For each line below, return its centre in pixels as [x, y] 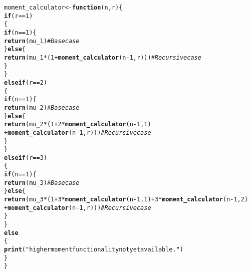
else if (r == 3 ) [26, 158]
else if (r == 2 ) [26, 82]
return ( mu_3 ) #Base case [42, 183]
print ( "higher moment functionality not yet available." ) [94, 250]
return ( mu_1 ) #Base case [42, 41]
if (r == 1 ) [19, 16]
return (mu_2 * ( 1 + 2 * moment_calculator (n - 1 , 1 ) [78, 124]
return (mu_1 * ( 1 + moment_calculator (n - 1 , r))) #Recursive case [103, 57]
